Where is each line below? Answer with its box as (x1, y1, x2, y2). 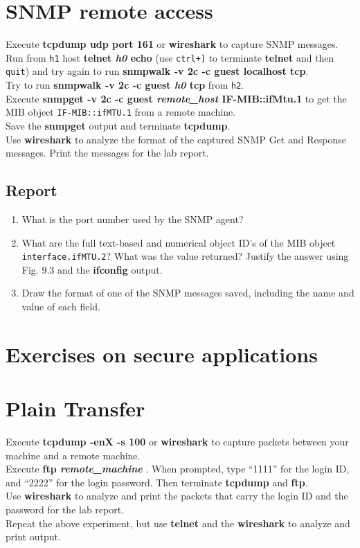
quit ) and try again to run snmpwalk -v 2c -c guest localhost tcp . (6, 64, 309, 78)
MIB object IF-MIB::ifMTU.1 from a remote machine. (6, 105, 236, 119)
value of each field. (21, 299, 100, 313)
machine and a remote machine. (6, 448, 141, 462)
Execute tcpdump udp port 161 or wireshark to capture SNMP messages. (6, 37, 339, 51)
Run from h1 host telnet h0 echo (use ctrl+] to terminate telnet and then (6, 50, 334, 64)
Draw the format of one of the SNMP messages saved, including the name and (21, 285, 354, 300)
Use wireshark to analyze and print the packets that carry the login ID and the (6, 488, 348, 503)
